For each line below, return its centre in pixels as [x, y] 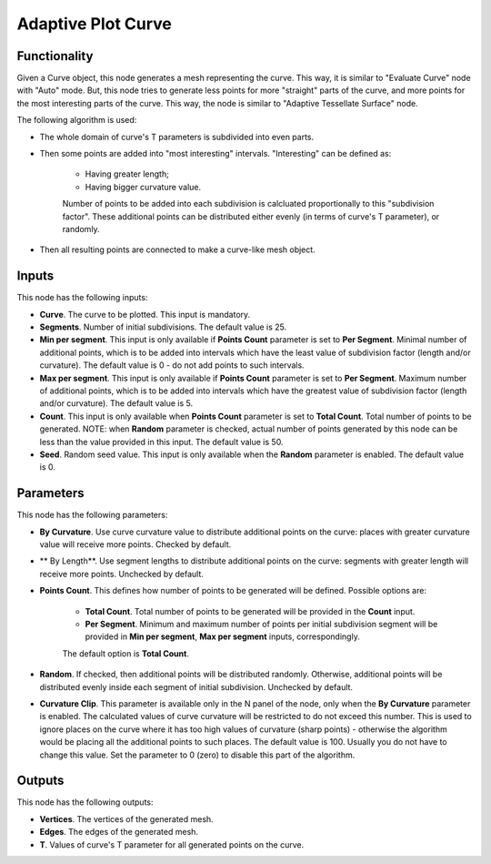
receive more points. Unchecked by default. [121, 574]
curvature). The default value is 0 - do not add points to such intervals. [172, 365]
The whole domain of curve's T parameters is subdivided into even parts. [177, 137]
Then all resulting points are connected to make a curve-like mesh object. [177, 249]
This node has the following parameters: [92, 515]
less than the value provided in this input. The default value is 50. [161, 442]
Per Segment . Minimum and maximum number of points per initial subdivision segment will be [261, 624]
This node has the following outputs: [85, 802]
